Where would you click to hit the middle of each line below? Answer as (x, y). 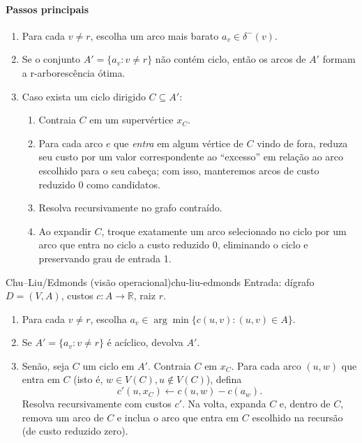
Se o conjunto (51, 59)
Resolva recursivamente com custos (97, 404)
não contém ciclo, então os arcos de (231, 59)
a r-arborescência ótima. (74, 72)
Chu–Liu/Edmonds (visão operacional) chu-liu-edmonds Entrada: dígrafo (160, 281)
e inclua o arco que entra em (178, 417)
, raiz (144, 295)
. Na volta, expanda (224, 404)
